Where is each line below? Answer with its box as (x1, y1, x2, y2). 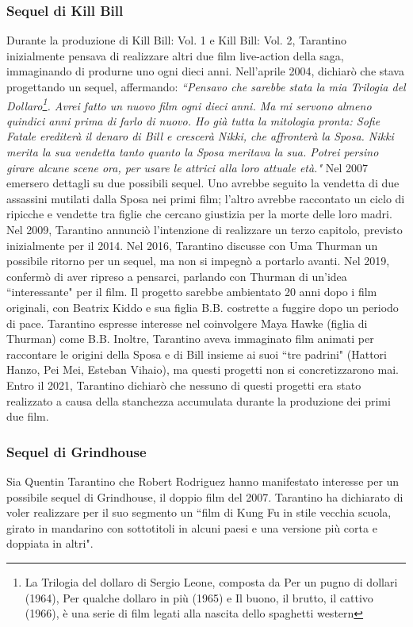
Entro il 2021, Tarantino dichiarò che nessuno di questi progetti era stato (6, 376, 361, 393)
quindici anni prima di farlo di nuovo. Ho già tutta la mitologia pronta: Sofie (6, 112, 380, 129)
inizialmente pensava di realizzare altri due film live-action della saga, (6, 47, 344, 63)
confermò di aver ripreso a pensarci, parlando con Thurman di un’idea (6, 267, 347, 284)
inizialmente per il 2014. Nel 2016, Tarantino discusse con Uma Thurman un (6, 237, 378, 253)
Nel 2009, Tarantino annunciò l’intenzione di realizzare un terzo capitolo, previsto (6, 221, 403, 237)
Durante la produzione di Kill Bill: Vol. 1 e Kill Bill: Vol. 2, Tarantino (6, 32, 346, 48)
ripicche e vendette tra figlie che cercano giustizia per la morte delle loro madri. (6, 206, 392, 222)
